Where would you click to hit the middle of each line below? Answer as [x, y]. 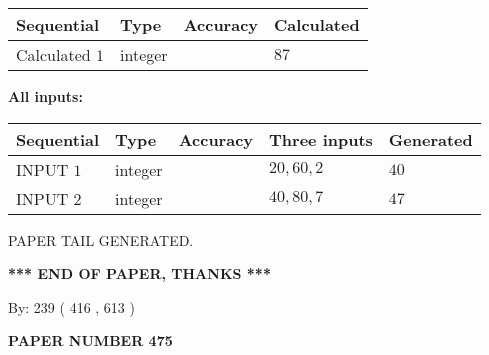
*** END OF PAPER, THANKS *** [139, 273]
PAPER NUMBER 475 [90, 340]
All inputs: [45, 96]
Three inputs [321, 139]
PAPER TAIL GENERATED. [101, 239]
